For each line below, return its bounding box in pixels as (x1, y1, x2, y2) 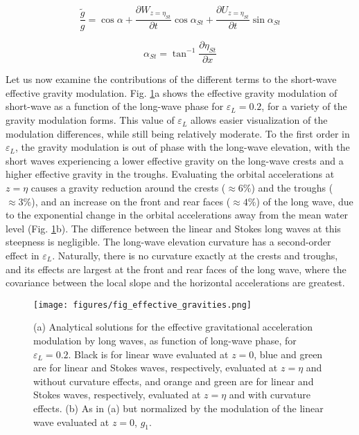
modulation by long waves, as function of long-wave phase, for (33, 333, 297, 348)
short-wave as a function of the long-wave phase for (6, 99, 224, 113)
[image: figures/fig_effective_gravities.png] (33, 299, 252, 310)
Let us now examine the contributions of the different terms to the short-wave (6, 72, 337, 86)
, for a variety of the (261, 99, 347, 113)
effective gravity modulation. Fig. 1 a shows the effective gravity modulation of (6, 85, 338, 100)
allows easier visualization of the (191, 113, 328, 127)
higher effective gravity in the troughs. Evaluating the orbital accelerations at (6, 167, 335, 181)
